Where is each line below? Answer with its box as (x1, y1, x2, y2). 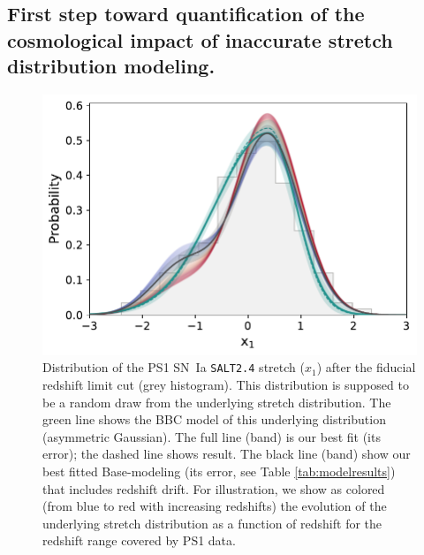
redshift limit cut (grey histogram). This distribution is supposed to (42, 376, 409, 394)
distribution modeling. (7, 52, 216, 80)
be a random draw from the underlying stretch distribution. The (42, 392, 391, 411)
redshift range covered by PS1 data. (42, 531, 236, 550)
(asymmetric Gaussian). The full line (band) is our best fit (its (42, 427, 381, 445)
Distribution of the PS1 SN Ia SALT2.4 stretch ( (42, 358, 305, 376)
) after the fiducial (316, 358, 416, 376)
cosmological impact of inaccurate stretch (7, 26, 393, 53)
